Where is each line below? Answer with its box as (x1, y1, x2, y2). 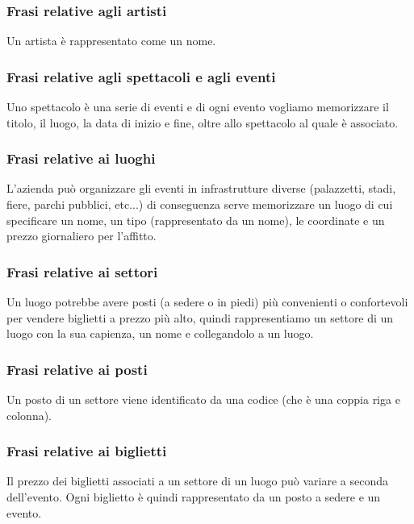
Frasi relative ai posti (6, 359, 148, 379)
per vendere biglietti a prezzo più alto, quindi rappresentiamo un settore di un (6, 309, 394, 326)
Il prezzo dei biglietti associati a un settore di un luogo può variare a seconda (6, 472, 388, 489)
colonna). (6, 406, 52, 423)
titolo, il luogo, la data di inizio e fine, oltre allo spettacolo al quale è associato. (6, 114, 399, 131)
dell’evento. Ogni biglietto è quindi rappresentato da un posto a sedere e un (6, 489, 381, 505)
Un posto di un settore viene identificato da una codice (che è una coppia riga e (6, 391, 400, 408)
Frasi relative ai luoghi (6, 148, 156, 168)
